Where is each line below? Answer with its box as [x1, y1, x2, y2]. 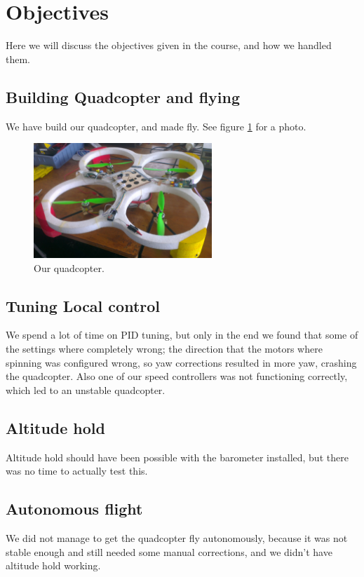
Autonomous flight [6, 498, 143, 520]
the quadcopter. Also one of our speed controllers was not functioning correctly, [6, 369, 348, 383]
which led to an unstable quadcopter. [6, 382, 166, 397]
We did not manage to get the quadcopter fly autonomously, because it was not [6, 531, 348, 545]
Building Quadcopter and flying [6, 86, 241, 107]
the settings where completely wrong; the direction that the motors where [6, 341, 323, 356]
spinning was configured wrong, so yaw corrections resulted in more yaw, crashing [6, 355, 357, 369]
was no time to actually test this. [6, 463, 148, 478]
